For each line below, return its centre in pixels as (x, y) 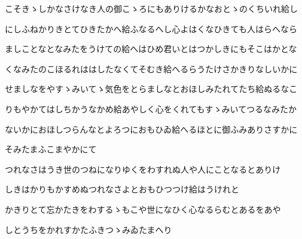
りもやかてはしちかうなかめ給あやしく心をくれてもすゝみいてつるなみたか (151, 108)
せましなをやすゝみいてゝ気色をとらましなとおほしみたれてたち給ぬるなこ (151, 89)
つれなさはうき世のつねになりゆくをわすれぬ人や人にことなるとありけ (143, 169)
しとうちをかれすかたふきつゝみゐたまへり (89, 229)
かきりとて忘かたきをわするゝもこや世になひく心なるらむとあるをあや (143, 209)
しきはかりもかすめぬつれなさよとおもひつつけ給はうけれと (122, 189)
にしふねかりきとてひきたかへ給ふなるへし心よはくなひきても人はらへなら (151, 28)
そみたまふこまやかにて (51, 149)
